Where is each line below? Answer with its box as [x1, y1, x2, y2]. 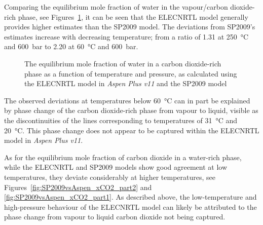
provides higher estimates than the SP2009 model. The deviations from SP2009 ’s [4, 21, 255, 32]
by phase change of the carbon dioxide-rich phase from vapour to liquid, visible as [4, 105, 258, 116]
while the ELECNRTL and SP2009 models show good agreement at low [4, 162, 228, 172]
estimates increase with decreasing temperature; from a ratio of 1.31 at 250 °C [4, 31, 249, 42]
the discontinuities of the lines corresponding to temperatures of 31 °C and [4, 115, 238, 125]
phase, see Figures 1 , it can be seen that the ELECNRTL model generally [18, 11, 248, 22]
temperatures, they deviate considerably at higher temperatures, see [4, 171, 216, 182]
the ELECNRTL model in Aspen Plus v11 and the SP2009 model [24, 78, 227, 89]
